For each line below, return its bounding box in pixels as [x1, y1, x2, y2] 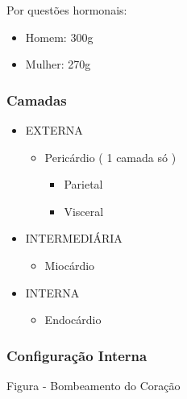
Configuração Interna [6, 345, 148, 365]
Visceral [64, 202, 104, 219]
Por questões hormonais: [6, 2, 127, 18]
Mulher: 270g [25, 56, 91, 73]
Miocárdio [44, 256, 95, 273]
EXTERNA [25, 122, 83, 138]
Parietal [64, 176, 103, 193]
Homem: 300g [25, 28, 93, 45]
